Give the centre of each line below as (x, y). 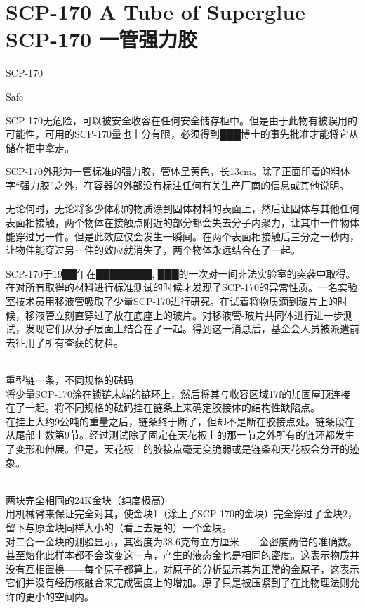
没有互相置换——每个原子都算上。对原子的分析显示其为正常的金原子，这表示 (182, 568)
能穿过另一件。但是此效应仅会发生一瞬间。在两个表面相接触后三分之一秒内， (182, 236)
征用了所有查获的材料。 (69, 342)
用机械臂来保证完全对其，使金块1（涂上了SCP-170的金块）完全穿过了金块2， (182, 513)
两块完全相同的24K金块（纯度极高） (88, 499)
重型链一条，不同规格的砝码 (69, 380)
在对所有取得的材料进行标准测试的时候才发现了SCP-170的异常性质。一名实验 (182, 287)
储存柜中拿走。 (40, 147)
